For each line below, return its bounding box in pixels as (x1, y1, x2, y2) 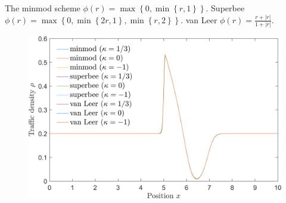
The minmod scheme (5, 2, 80, 14)
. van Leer (181, 13, 217, 26)
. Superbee (206, 2, 245, 14)
